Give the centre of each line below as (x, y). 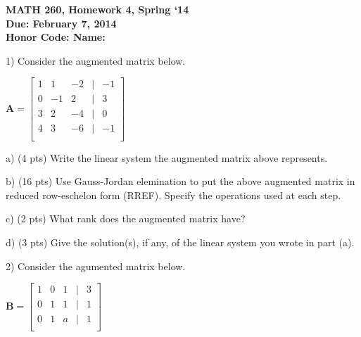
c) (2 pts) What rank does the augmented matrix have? (126, 218)
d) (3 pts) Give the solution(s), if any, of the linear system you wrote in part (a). (180, 242)
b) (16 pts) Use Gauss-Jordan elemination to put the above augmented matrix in (180, 181)
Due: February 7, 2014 (61, 23)
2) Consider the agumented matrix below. (96, 266)
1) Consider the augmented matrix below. (96, 60)
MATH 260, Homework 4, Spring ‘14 (97, 9)
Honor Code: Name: (56, 37)
